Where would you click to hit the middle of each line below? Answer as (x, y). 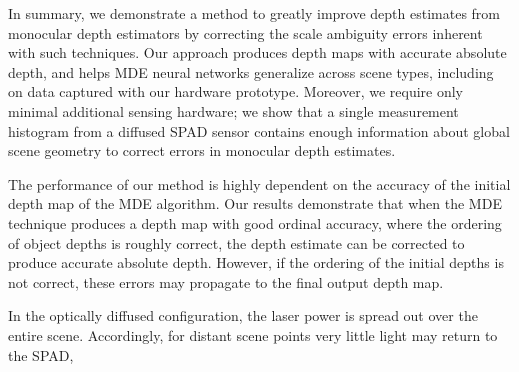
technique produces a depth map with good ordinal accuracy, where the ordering (255, 222)
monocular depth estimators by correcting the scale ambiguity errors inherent (245, 32)
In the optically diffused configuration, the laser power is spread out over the (243, 315)
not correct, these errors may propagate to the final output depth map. (226, 281)
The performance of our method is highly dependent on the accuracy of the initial (259, 183)
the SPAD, (41, 354)
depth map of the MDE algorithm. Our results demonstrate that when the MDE (255, 203)
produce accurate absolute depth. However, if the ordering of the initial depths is (256, 262)
